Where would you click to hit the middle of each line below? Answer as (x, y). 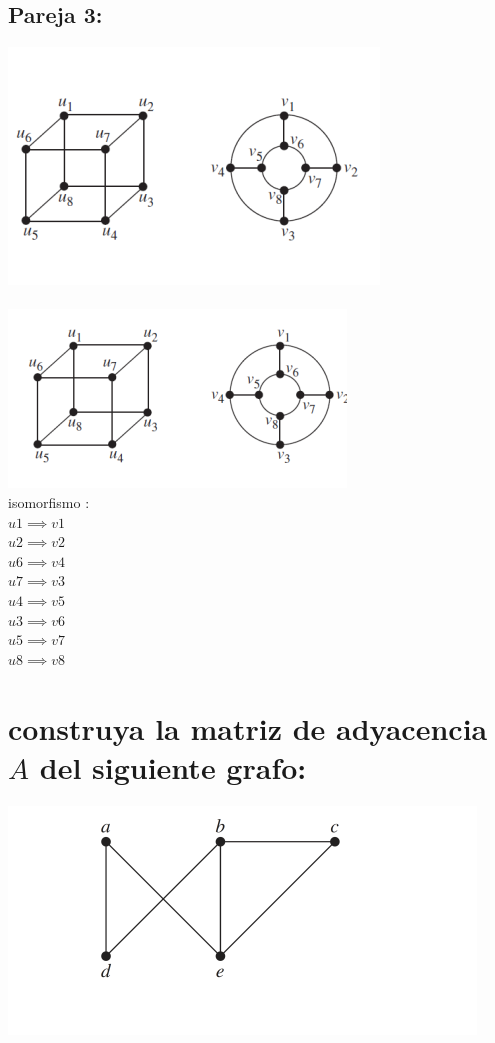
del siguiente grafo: (173, 766)
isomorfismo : (49, 501)
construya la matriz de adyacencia (248, 727)
